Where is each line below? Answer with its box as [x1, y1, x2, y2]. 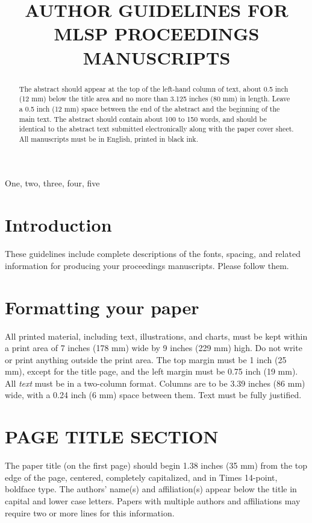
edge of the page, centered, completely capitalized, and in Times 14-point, [5, 471, 278, 483]
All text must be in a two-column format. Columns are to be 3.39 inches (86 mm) [5, 376, 305, 389]
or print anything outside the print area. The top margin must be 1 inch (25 [5, 353, 287, 366]
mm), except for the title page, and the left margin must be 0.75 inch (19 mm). [5, 365, 298, 378]
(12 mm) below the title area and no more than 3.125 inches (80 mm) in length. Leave [19, 94, 290, 104]
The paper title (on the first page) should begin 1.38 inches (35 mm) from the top [5, 459, 308, 472]
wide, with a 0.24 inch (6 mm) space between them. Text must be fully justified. [5, 388, 302, 401]
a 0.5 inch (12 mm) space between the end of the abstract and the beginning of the [19, 103, 280, 113]
